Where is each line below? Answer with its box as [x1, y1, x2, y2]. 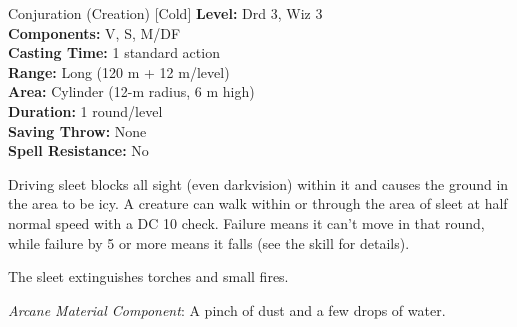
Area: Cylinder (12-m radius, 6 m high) [8, 81, 255, 102]
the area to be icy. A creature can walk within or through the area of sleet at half [8, 193, 508, 214]
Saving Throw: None [8, 120, 147, 141]
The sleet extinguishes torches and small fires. [8, 266, 289, 287]
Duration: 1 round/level [8, 100, 163, 121]
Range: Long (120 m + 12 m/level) [8, 61, 230, 82]
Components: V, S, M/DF [8, 22, 181, 43]
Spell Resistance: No [8, 140, 149, 161]
